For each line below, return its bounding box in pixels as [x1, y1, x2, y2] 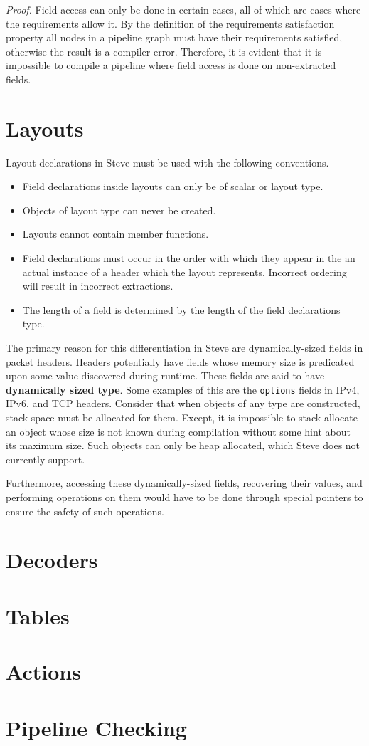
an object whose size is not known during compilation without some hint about [6, 424, 351, 438]
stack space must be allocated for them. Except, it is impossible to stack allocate [6, 410, 358, 425]
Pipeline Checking [6, 713, 187, 742]
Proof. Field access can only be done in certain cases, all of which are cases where [6, 2, 361, 16]
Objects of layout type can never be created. [22, 202, 216, 217]
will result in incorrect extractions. [22, 278, 173, 293]
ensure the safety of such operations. [6, 503, 164, 518]
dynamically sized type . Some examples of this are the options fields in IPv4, [6, 382, 360, 396]
